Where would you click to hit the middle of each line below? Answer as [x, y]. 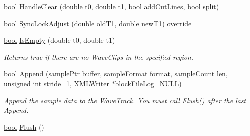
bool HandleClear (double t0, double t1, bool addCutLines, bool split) [112, 6]
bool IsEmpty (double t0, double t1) [60, 40]
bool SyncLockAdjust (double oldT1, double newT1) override [98, 23]
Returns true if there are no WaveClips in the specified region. [99, 57]
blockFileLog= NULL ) [148, 83]
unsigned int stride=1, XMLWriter [57, 83]
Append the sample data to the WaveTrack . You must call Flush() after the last [125, 100]
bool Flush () [24, 127]
